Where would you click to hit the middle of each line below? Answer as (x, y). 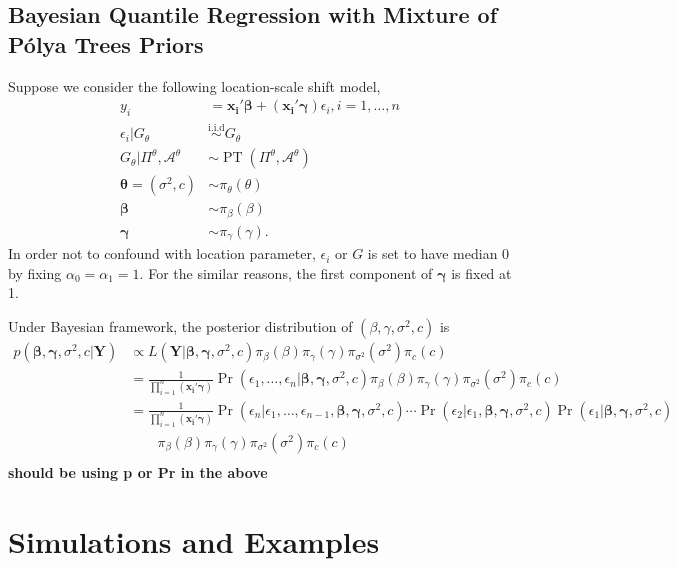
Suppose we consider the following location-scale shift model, (194, 85)
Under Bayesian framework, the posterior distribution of (180, 326)
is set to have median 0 (438, 253)
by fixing (35, 272)
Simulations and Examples (194, 540)
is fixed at (481, 272)
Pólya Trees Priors (106, 43)
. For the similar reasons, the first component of (286, 272)
